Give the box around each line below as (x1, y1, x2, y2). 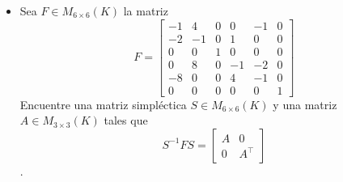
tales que (104, 112, 148, 129)
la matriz (123, 2, 168, 19)
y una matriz (273, 95, 337, 112)
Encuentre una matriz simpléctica (19, 95, 187, 112)
